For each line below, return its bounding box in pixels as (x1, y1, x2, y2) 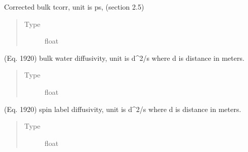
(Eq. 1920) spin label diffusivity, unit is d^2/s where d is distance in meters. (4, 103, 241, 114)
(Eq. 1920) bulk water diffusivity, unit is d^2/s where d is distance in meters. (4, 52, 244, 63)
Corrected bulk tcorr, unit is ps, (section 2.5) (4, 2, 144, 12)
